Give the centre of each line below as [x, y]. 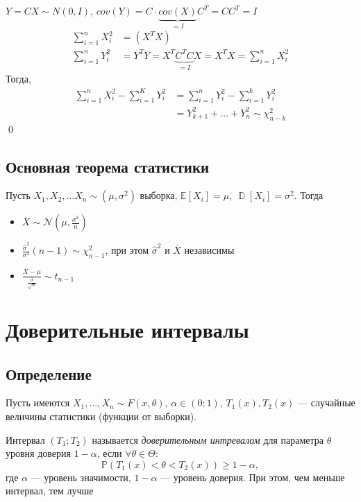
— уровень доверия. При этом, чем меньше [253, 477]
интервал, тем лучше [50, 491]
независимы [209, 250]
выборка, [159, 195]
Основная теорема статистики [108, 166]
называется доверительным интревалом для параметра [208, 439]
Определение [49, 373]
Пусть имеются [38, 403]
